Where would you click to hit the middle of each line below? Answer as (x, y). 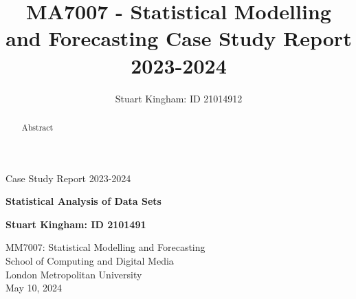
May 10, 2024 (34, 288)
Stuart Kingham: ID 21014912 (179, 98)
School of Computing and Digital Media (90, 260)
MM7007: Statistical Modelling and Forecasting (105, 247)
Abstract (37, 127)
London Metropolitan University (74, 274)
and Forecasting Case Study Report (179, 38)
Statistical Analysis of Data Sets (84, 201)
